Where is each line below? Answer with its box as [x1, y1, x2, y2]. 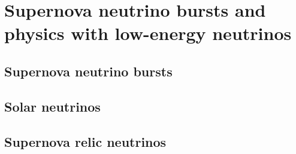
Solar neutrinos [4, 97, 101, 115]
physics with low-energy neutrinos [4, 21, 292, 45]
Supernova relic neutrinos [4, 132, 167, 150]
